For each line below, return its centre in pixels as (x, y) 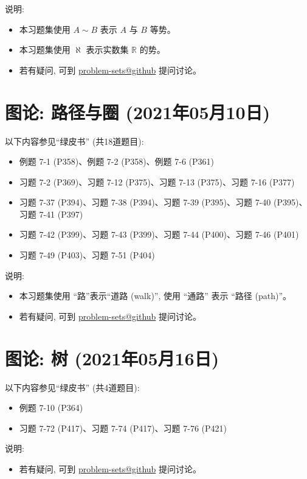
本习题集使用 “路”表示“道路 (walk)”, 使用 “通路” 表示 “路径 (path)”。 (155, 296)
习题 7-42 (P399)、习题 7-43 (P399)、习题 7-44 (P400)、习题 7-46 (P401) (159, 234)
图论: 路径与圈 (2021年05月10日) (138, 112)
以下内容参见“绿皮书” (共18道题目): (74, 141)
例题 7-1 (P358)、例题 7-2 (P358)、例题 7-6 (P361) (117, 161)
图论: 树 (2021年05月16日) (112, 358)
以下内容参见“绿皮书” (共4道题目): (72, 387)
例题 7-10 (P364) (51, 408)
